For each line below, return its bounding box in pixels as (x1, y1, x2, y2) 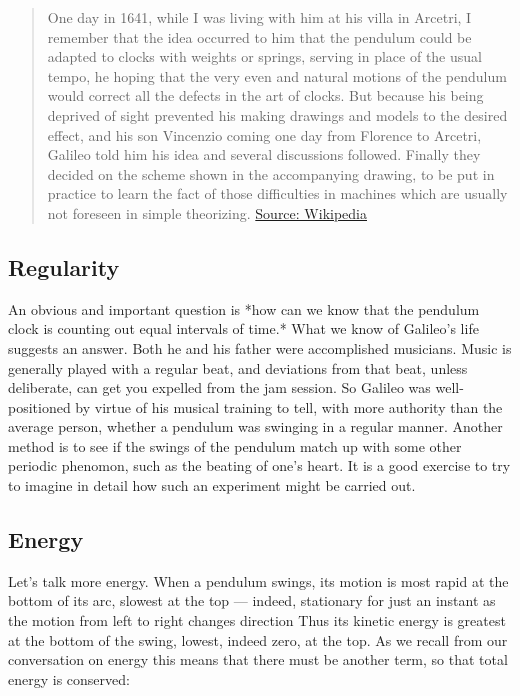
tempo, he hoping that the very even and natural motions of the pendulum (47, 65, 507, 86)
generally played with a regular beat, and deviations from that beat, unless (8, 357, 468, 378)
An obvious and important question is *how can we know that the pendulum (8, 298, 480, 319)
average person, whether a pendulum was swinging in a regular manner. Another (8, 416, 503, 437)
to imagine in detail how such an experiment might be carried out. (8, 475, 416, 496)
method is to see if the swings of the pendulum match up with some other (8, 435, 462, 456)
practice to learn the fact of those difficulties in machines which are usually (47, 183, 508, 204)
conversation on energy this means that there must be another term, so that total (8, 649, 508, 670)
